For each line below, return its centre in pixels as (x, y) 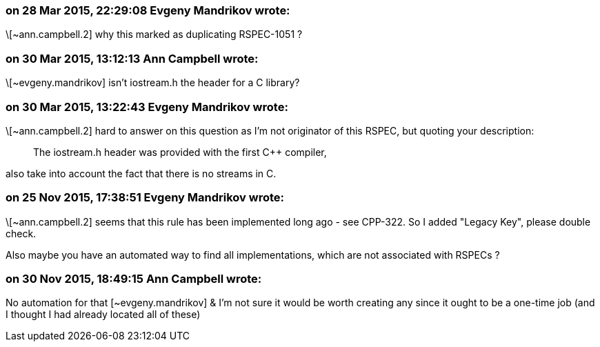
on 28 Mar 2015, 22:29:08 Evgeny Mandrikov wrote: (148, 10)
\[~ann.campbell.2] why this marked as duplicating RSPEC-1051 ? (154, 34)
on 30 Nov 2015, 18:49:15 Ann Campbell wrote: (134, 279)
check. (21, 233)
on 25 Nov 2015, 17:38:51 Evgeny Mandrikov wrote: (145, 198)
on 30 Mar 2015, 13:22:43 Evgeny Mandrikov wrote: (147, 107)
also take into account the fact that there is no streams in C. (141, 173)
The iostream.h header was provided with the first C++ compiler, (180, 152)
